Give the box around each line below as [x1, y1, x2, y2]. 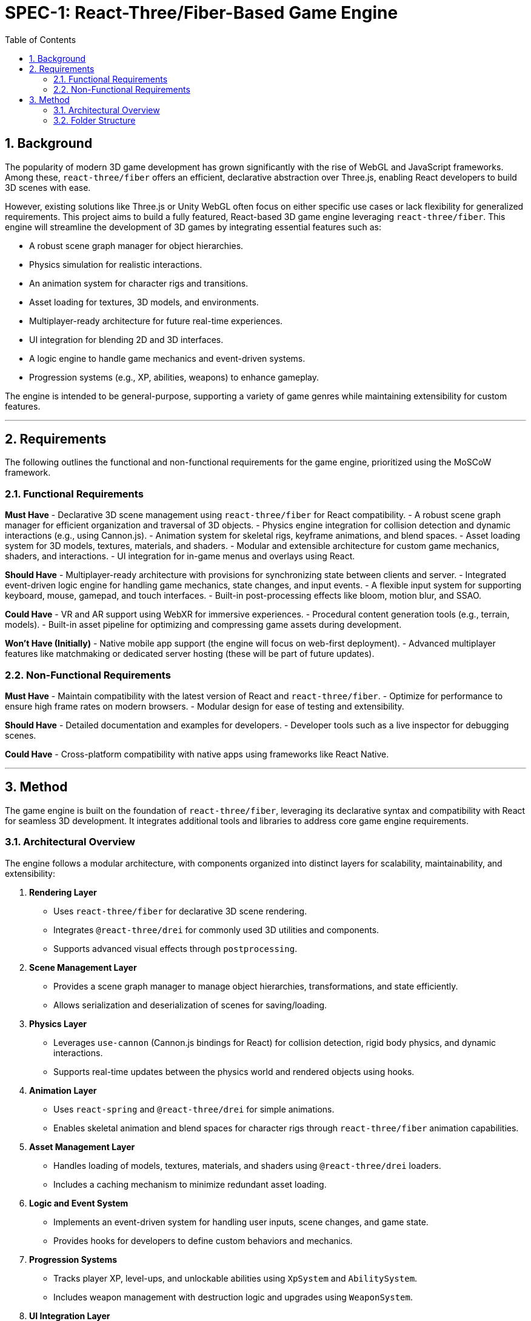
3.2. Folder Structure [53, 115, 136, 125]
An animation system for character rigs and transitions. [29, 278, 249, 288]
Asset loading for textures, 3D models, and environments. [29, 296, 259, 307]
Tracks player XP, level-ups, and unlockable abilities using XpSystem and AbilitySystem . [53, 1273, 418, 1283]
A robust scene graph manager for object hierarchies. [29, 240, 244, 251]
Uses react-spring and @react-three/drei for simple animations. [53, 1103, 335, 1114]
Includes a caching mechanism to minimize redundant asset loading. [53, 1179, 327, 1190]
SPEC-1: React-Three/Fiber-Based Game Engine [5, 2, 398, 23]
